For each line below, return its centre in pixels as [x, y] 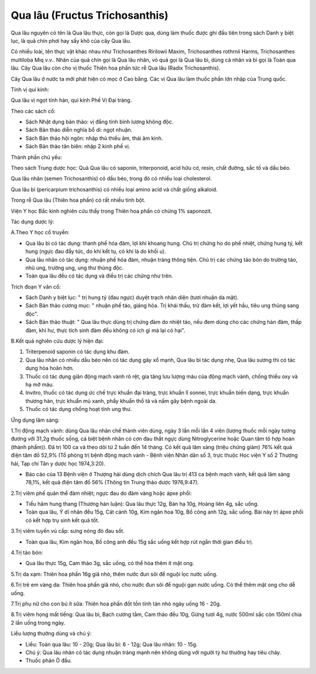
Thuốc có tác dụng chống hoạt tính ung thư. [79, 409]
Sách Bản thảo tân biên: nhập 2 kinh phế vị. [78, 146]
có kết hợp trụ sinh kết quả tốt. [62, 520]
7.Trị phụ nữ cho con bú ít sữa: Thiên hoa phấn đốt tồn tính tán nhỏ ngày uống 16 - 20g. [116, 604]
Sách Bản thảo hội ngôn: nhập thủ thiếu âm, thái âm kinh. [94, 138]
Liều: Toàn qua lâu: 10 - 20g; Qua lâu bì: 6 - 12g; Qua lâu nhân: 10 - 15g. [111, 644]
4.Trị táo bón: [27, 553]
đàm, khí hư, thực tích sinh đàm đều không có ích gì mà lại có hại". [105, 330]
